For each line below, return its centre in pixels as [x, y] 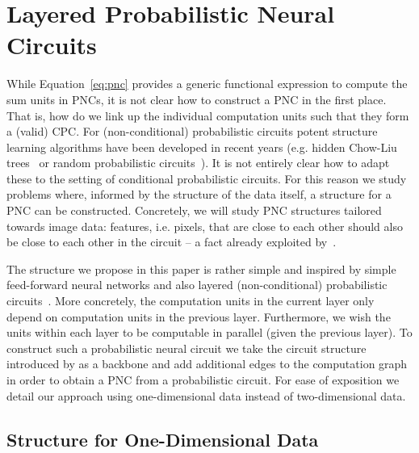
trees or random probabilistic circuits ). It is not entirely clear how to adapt [198, 163]
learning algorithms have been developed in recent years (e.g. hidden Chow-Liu [202, 147]
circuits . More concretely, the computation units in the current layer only [191, 301]
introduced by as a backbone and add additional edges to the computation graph [207, 364]
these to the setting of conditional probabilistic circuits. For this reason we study [207, 178]
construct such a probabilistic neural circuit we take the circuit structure [186, 348]
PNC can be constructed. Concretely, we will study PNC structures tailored [194, 210]
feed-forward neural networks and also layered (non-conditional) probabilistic [197, 285]
